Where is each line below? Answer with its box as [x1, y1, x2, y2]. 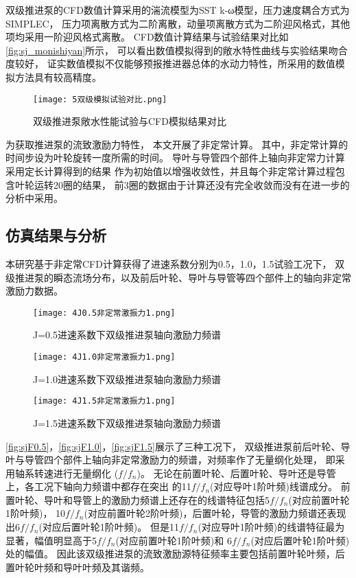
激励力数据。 [5, 284, 63, 298]
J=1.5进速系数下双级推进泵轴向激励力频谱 [33, 415, 221, 430]
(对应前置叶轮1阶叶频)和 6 [115, 533, 232, 547]
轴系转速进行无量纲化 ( [14, 465, 119, 480]
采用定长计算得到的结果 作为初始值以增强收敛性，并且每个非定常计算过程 [5, 164, 335, 178]
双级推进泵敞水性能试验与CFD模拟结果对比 [33, 114, 226, 128]
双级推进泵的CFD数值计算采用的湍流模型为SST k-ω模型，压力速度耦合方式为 [5, 3, 350, 16]
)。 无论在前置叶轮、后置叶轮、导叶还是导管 [137, 465, 336, 480]
